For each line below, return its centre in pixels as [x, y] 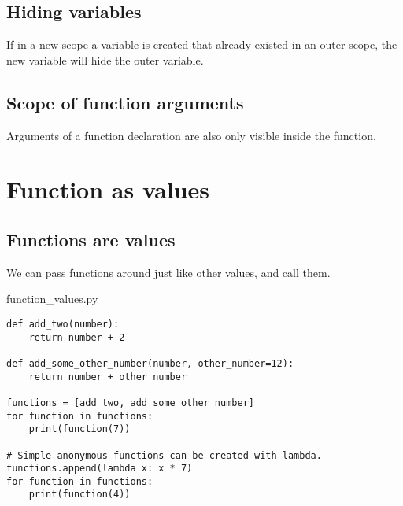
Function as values [108, 189]
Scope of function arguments [125, 102]
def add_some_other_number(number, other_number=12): [150, 363]
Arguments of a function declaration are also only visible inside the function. [191, 135]
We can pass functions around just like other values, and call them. [168, 272]
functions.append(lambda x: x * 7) [100, 469]
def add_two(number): [63, 324]
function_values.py [52, 299]
